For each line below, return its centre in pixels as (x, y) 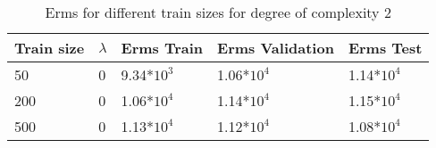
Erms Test (385, 48)
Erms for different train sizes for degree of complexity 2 (218, 12)
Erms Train (162, 48)
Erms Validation (276, 48)
